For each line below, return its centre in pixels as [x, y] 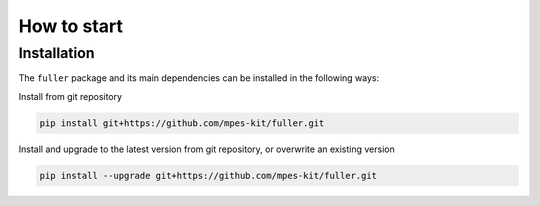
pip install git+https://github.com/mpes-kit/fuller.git [182, 123]
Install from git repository [70, 96]
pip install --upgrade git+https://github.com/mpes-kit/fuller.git [208, 175]
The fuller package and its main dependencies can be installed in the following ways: [199, 78]
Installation [56, 53]
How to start [71, 26]
